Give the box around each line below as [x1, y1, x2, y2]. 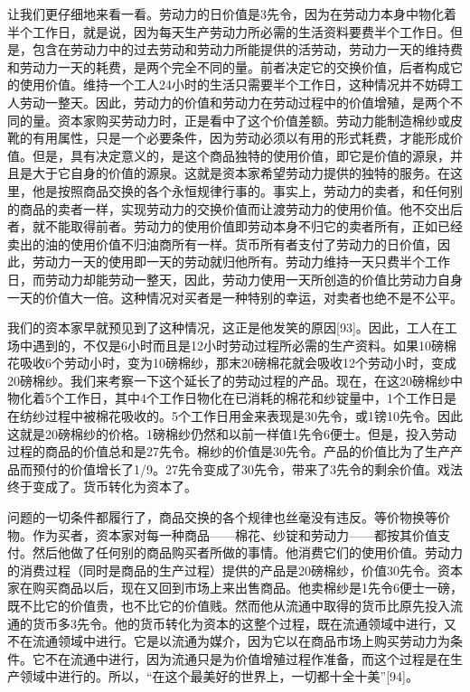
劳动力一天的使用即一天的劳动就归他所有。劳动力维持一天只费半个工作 [32, 252, 450, 271]
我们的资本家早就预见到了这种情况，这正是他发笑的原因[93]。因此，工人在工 [7, 318, 457, 337]
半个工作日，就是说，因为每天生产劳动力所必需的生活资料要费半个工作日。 [7, 22, 450, 41]
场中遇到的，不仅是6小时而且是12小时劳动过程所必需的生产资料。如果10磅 [7, 335, 444, 354]
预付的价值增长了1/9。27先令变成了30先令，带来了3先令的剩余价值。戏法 [32, 459, 463, 478]
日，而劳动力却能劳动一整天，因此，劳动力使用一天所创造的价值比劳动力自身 [7, 269, 463, 288]
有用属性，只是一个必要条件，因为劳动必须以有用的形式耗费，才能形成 [32, 128, 450, 147]
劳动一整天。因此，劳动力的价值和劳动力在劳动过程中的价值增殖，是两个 [19, 92, 450, 111]
